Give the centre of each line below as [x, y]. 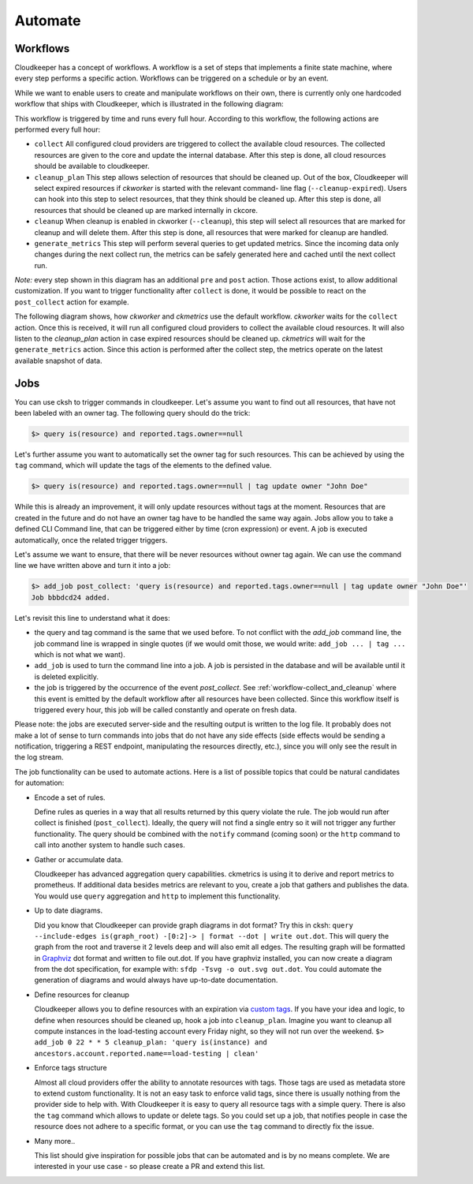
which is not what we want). [80, 654]
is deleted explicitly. [66, 676]
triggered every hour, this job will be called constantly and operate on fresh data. [166, 709]
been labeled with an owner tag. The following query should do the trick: [132, 413]
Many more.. [55, 1141]
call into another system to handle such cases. [110, 845]
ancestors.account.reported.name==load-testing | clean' [147, 1053]
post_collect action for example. [72, 302]
